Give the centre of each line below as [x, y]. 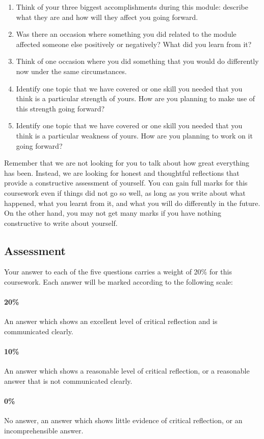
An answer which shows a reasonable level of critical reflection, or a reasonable [127, 371]
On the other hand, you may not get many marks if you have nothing [113, 213]
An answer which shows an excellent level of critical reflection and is [111, 321]
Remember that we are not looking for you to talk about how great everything [127, 163]
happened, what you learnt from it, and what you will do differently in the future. [132, 203]
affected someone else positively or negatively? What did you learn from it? [134, 44]
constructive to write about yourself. [61, 223]
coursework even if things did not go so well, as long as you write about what [125, 192]
